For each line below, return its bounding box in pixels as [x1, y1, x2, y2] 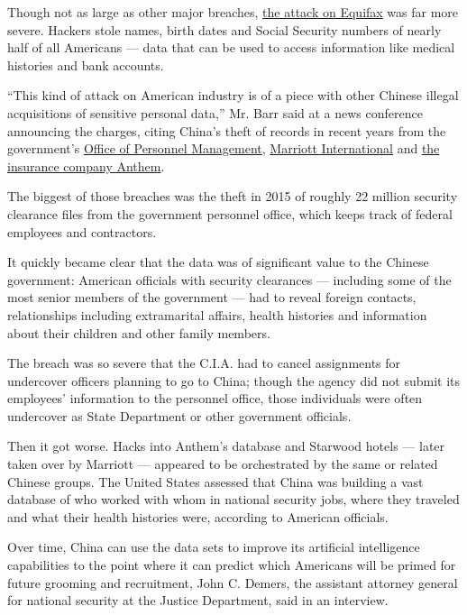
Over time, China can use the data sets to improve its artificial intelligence [7, 537, 420, 556]
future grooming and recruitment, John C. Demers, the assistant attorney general [7, 573, 458, 592]
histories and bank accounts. [7, 55, 164, 74]
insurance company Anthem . [7, 156, 165, 175]
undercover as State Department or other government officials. [7, 406, 352, 425]
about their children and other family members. [7, 323, 270, 342]
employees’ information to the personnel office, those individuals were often [7, 389, 423, 408]
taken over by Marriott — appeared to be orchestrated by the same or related [7, 454, 438, 473]
